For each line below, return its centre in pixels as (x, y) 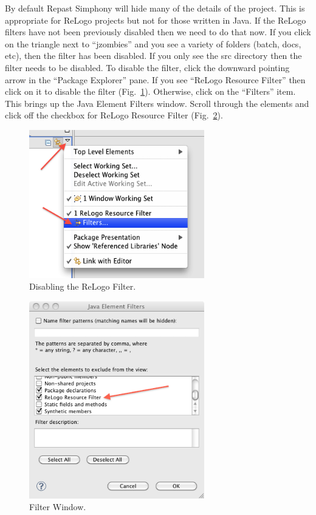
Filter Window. (58, 507)
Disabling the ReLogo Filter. (83, 286)
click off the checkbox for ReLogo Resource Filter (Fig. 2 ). (114, 115)
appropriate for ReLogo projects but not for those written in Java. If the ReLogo (156, 20)
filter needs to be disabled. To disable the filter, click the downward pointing (147, 67)
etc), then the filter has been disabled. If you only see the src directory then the (153, 56)
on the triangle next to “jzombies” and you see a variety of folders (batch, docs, (153, 43)
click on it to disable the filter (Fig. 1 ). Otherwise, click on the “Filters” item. (150, 91)
